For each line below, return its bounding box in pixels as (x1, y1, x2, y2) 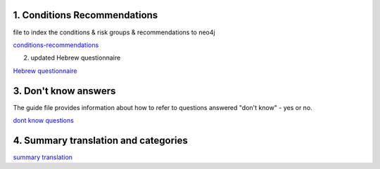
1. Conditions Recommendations (13, 9, 158, 21)
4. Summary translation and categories (13, 134, 188, 147)
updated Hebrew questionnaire (30, 53, 121, 62)
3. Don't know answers (13, 85, 116, 97)
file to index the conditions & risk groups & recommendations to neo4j (13, 28, 215, 36)
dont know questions (13, 116, 74, 124)
